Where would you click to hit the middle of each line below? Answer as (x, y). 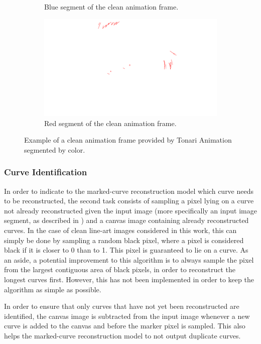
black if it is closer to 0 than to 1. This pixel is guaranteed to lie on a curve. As (126, 250)
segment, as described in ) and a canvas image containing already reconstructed (126, 220)
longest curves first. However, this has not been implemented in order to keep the (129, 279)
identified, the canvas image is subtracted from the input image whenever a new (127, 316)
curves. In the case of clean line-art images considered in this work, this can (120, 230)
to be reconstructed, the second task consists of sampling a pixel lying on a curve (129, 201)
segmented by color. (55, 149)
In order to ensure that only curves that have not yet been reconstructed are (122, 306)
